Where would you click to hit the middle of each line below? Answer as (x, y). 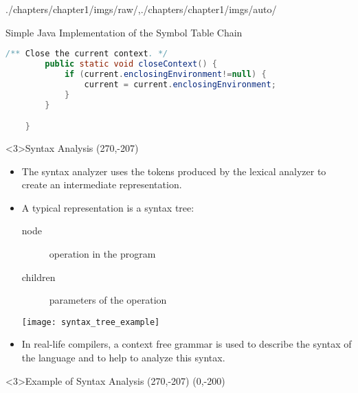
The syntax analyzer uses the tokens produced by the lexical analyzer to (174, 171)
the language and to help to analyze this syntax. (123, 357)
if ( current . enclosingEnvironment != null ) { (165, 74)
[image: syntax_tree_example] (91, 322)
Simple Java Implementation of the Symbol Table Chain (124, 32)
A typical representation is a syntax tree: (108, 207)
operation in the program (102, 253)
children (38, 277)
